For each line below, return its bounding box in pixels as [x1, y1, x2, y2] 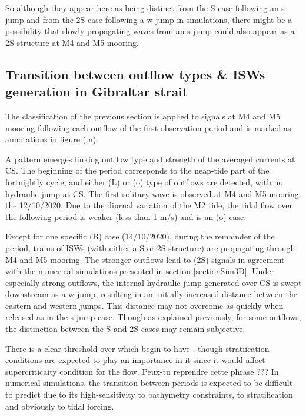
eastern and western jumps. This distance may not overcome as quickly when [5, 299, 284, 311]
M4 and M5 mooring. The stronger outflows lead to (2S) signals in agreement [5, 253, 285, 265]
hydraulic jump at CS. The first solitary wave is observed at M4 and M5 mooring [5, 187, 299, 199]
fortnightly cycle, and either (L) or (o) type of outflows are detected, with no [5, 175, 283, 188]
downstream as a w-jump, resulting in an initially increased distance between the [5, 288, 297, 300]
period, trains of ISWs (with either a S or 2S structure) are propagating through [5, 241, 295, 254]
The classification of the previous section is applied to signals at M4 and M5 [5, 109, 281, 122]
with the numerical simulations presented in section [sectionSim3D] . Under [5, 265, 274, 277]
